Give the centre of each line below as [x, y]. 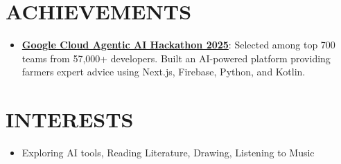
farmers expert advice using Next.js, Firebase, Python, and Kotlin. [164, 72]
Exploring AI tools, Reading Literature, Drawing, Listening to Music [168, 153]
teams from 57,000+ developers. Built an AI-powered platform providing [176, 58]
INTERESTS [70, 119]
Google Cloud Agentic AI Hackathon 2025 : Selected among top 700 [178, 45]
